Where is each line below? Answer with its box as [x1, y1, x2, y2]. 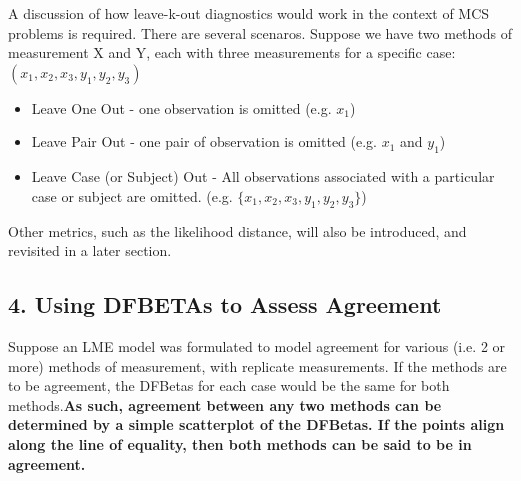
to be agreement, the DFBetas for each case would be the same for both [8, 375, 450, 396]
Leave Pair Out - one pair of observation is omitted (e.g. [31, 131, 377, 152]
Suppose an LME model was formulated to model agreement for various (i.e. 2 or [8, 335, 506, 356]
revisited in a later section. [8, 240, 172, 261]
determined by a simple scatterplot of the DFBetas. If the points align [8, 414, 505, 435]
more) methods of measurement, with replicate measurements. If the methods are [8, 355, 507, 376]
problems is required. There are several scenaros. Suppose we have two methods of [8, 22, 512, 43]
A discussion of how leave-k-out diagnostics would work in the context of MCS [8, 3, 490, 23]
